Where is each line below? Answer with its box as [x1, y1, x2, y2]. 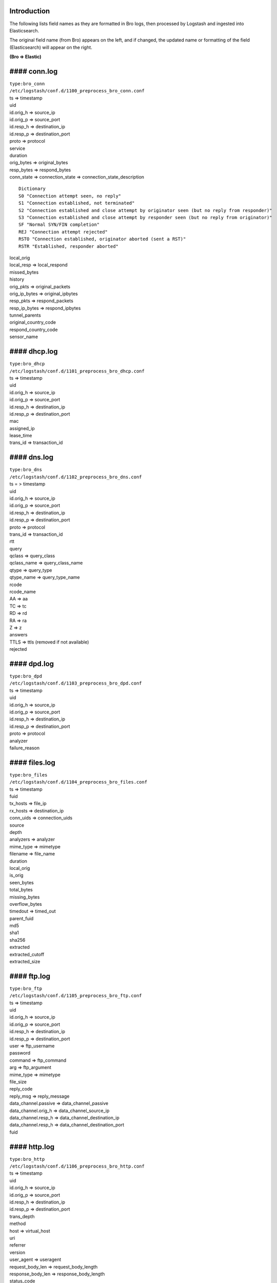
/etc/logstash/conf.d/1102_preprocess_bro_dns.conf [9, 474, 142, 480]
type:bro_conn [9, 81, 45, 87]
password [9, 1050, 31, 1056]
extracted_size [9, 959, 40, 965]
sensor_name [9, 334, 38, 340]
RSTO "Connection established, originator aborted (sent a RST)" [18, 236, 186, 242]
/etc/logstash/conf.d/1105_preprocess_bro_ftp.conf [9, 993, 142, 999]
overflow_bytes [9, 901, 42, 907]
